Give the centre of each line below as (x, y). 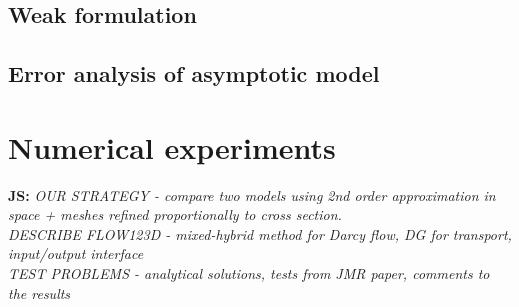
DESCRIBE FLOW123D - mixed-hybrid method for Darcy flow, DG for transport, (260, 233)
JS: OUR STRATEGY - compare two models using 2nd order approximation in (252, 194)
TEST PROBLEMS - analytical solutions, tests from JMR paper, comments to (249, 273)
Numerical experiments (172, 146)
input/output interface (76, 253)
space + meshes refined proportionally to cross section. (175, 214)
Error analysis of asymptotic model (194, 73)
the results (39, 292)
